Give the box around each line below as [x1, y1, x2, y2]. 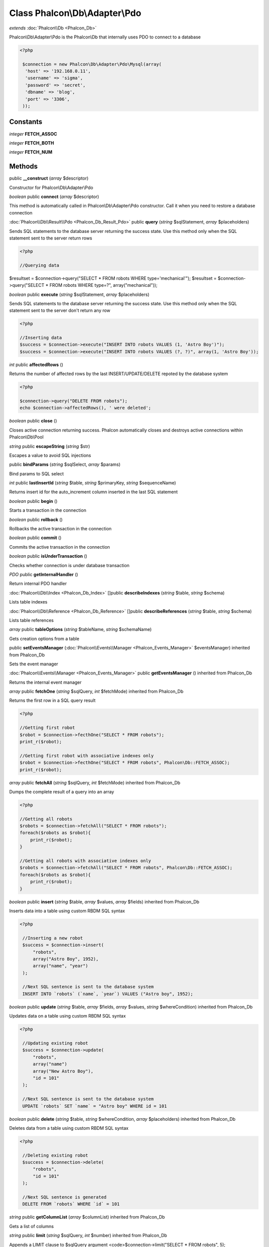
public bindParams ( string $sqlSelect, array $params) [9, 461, 121, 467]
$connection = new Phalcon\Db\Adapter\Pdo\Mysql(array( [22, 61, 162, 67]
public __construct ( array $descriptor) [9, 175, 89, 182]
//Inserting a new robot [22, 935, 83, 941]
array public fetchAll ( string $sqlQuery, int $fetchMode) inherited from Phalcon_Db [9, 780, 180, 786]
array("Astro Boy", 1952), [32, 956, 99, 962]
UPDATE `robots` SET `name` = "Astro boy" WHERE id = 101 [22, 1103, 167, 1109]
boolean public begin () [9, 498, 58, 504]
